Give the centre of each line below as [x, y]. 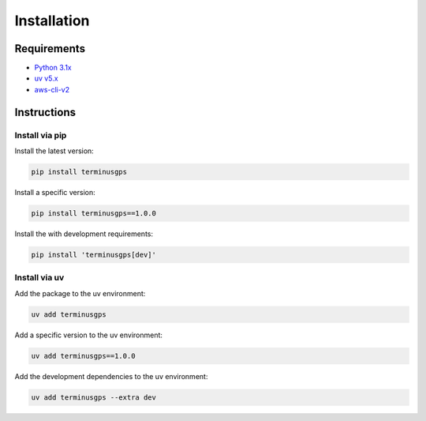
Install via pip [41, 135]
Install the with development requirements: [84, 234]
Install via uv [39, 278]
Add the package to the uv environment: [80, 293]
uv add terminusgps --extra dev [94, 397]
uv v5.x [46, 78]
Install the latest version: [54, 151]
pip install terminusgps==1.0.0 [94, 213]
